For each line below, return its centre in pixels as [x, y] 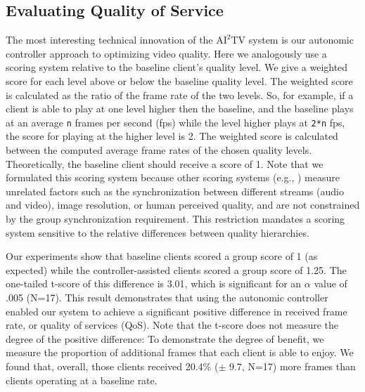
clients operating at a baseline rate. [82, 380]
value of [331, 283]
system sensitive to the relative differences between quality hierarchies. [158, 232]
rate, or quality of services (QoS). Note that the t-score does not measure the [172, 325]
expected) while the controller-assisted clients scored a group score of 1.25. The [176, 269]
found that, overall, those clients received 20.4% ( [112, 366]
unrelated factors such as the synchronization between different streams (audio [175, 191]
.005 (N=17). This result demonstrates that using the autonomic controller [167, 297]
